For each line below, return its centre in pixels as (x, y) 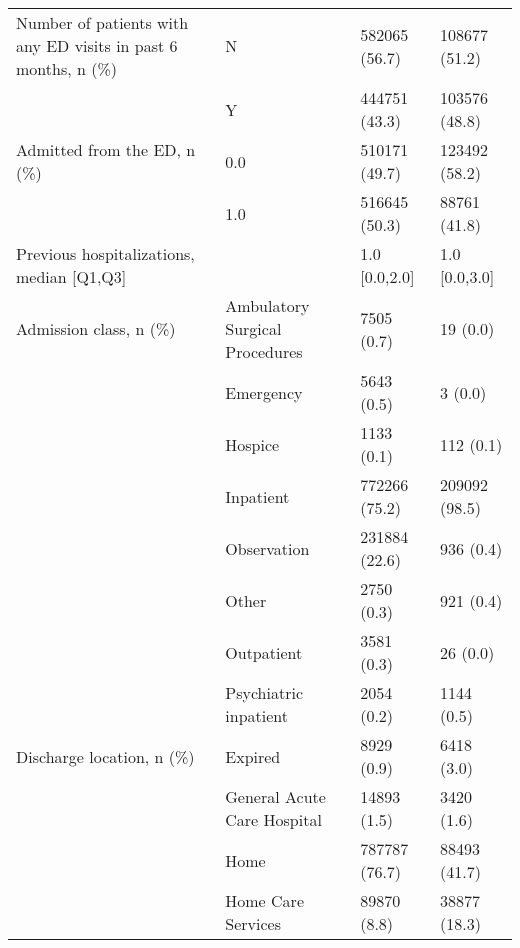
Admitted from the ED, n (106, 149)
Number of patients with (102, 22)
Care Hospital (273, 819)
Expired (253, 756)
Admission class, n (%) (96, 328)
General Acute (275, 796)
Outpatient (264, 652)
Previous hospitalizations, (105, 253)
